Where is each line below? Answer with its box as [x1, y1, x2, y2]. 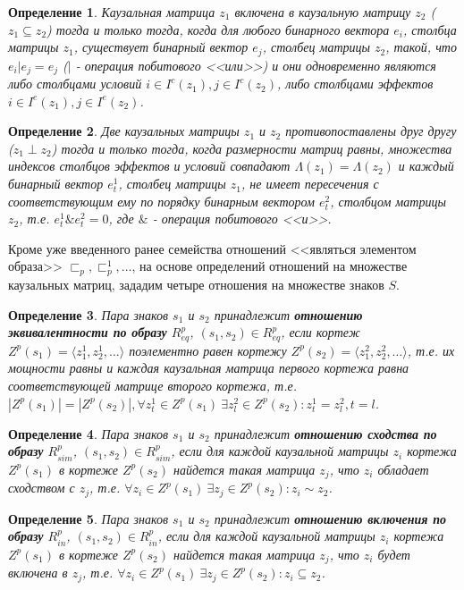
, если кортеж [281, 323, 360, 341]
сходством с [8, 478, 75, 497]
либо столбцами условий [8, 74, 142, 93]
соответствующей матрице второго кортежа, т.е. [8, 376, 297, 395]
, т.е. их [407, 341, 455, 359]
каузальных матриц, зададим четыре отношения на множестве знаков [8, 275, 384, 294]
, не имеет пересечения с [241, 174, 379, 193]
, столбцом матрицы [330, 191, 446, 210]
